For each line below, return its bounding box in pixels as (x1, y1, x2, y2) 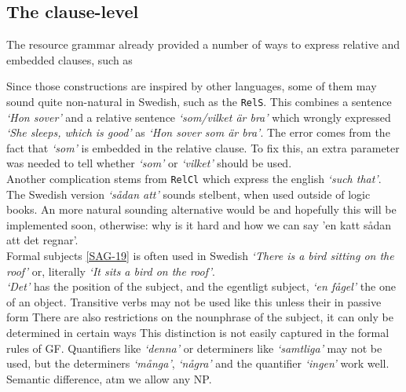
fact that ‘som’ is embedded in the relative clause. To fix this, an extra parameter (6, 139, 400, 156)
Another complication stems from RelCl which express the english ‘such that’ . (6, 170, 382, 187)
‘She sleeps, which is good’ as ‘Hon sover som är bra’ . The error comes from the (6, 124, 390, 141)
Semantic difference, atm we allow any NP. (6, 370, 212, 387)
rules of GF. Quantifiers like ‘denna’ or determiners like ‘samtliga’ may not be (6, 339, 382, 356)
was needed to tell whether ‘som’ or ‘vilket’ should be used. (6, 155, 292, 171)
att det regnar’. (6, 232, 79, 248)
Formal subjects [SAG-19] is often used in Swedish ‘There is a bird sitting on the (6, 247, 394, 264)
